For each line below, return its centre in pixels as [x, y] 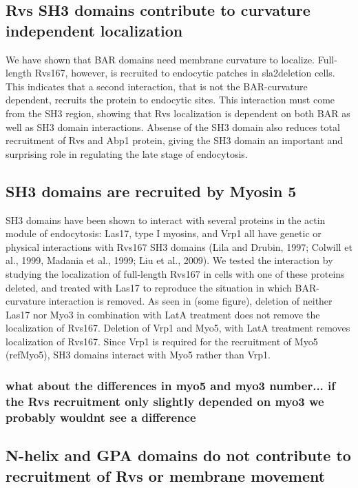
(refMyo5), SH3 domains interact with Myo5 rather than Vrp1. [138, 355]
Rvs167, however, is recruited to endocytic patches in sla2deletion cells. [185, 73]
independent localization [94, 30]
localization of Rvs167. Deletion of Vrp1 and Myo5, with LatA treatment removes [178, 328]
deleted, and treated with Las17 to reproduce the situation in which [149, 287]
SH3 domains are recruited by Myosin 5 [151, 191]
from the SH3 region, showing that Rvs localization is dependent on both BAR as [178, 113]
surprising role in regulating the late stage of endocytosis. [127, 153]
